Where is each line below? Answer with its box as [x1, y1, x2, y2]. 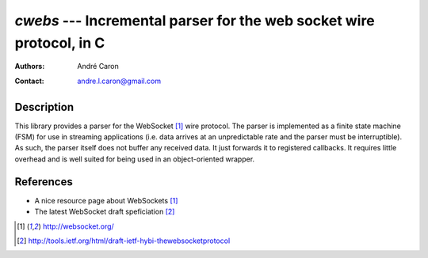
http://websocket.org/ [42, 222, 114, 231]
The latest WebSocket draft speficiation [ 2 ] [34, 207, 175, 217]
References [14, 175, 73, 188]
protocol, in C [14, 34, 105, 51]
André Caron [77, 62, 119, 71]
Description [14, 100, 75, 114]
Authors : [14, 62, 45, 71]
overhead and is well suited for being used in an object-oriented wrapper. [14, 154, 255, 164]
